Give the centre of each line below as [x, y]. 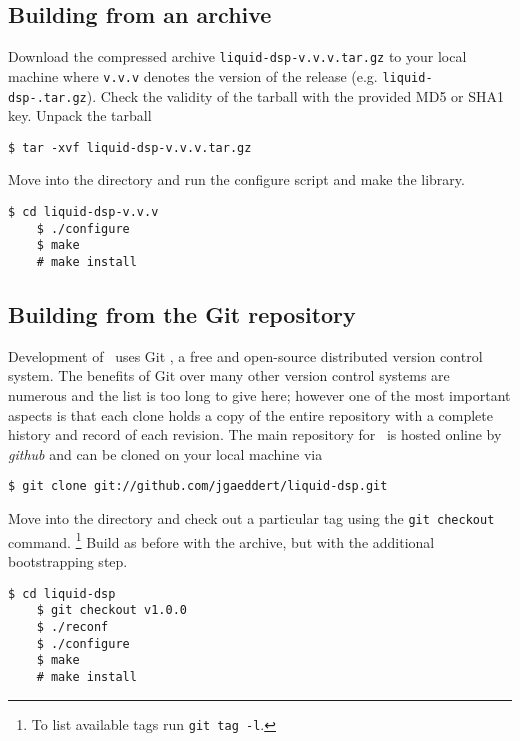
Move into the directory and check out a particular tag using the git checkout [251, 518]
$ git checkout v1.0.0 [111, 610]
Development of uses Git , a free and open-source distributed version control [245, 355]
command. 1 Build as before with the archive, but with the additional [221, 540]
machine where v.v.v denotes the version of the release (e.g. [193, 75]
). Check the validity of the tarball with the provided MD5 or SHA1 [295, 95]
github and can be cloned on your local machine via [165, 453]
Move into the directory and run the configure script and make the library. [236, 179]
